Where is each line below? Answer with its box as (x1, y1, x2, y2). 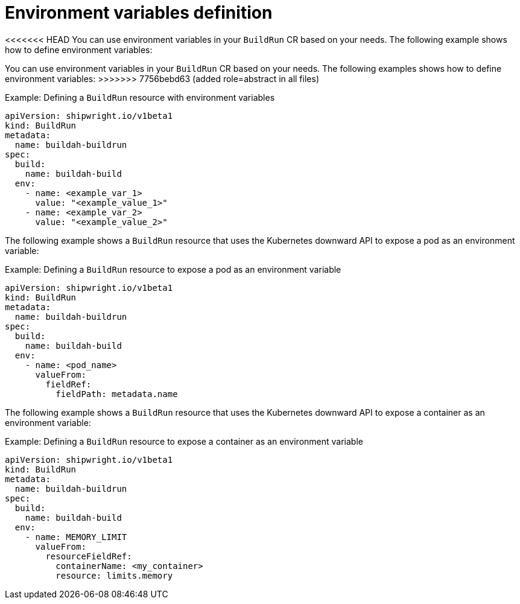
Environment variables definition (5, 2, 273, 23)
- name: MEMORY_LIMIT (25, 532, 127, 542)
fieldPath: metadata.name (55, 389, 178, 399)
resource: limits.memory (55, 570, 173, 580)
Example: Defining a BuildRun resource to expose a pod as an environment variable (5, 264, 341, 275)
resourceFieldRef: (45, 551, 132, 561)
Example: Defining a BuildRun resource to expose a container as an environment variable (5, 436, 363, 447)
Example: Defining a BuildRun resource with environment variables (5, 92, 275, 103)
